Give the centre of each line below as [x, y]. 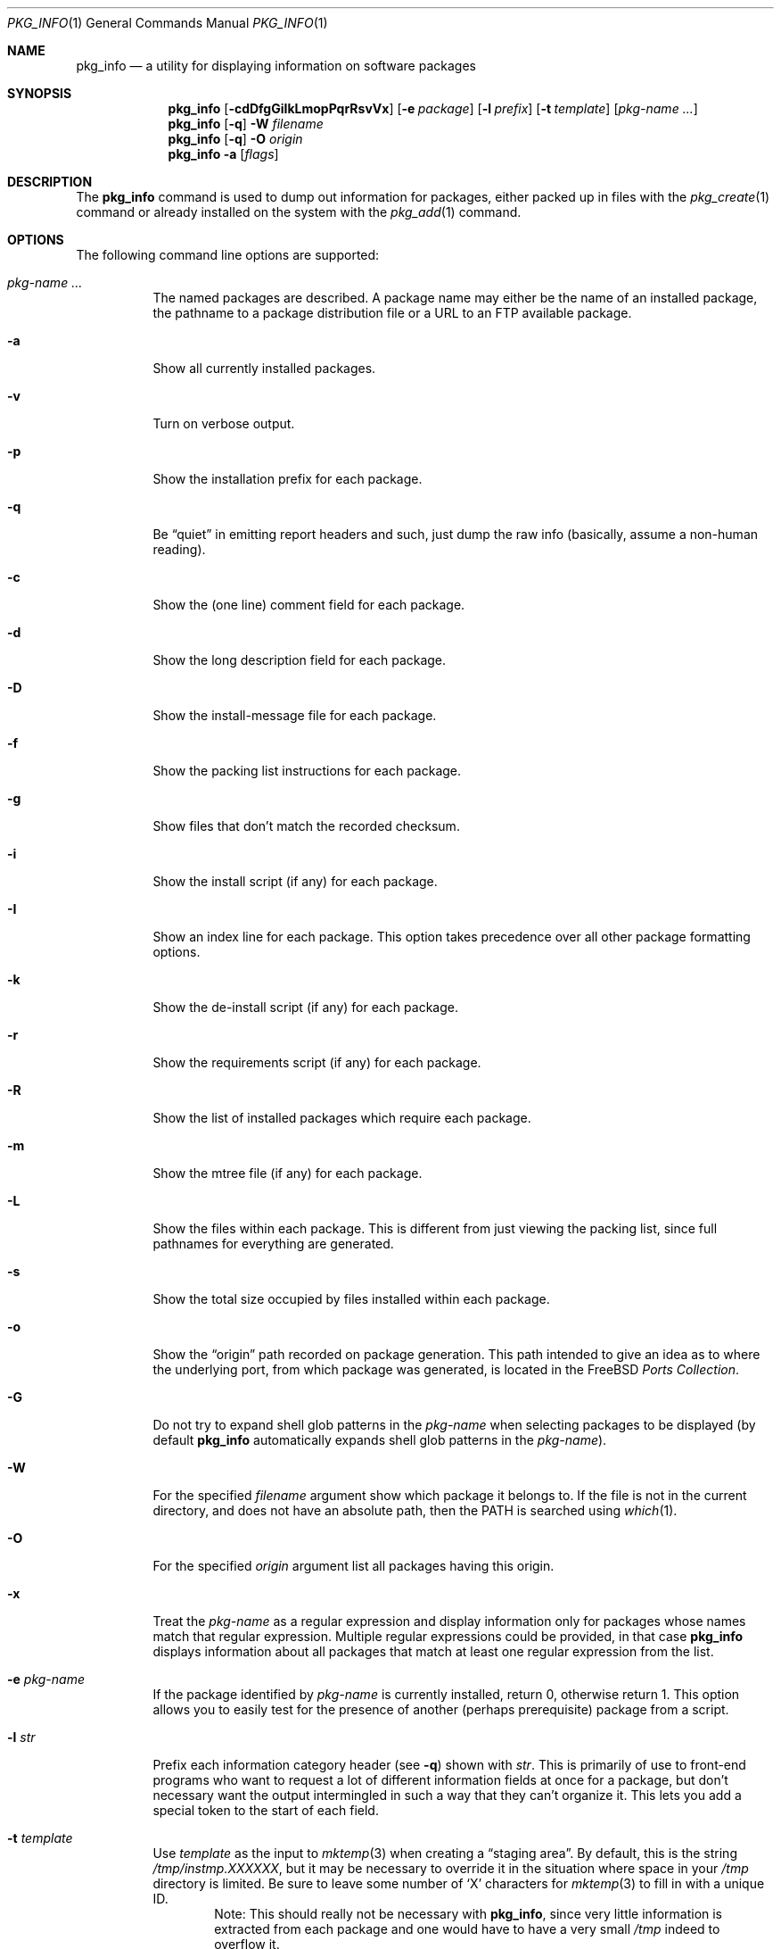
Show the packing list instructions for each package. [307, 771]
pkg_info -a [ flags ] [223, 154]
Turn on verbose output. [224, 423]
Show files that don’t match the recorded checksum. [306, 826]
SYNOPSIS [40, 93]
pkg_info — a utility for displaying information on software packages [276, 66]
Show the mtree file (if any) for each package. [288, 1173]
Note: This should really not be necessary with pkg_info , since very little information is [469, 1914]
